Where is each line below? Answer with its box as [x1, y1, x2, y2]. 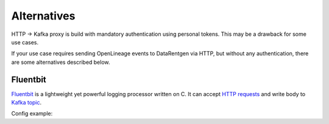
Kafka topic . [11, 99, 42, 106]
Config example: [11, 110, 53, 117]
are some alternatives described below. [11, 58, 110, 66]
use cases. [11, 38, 39, 46]
